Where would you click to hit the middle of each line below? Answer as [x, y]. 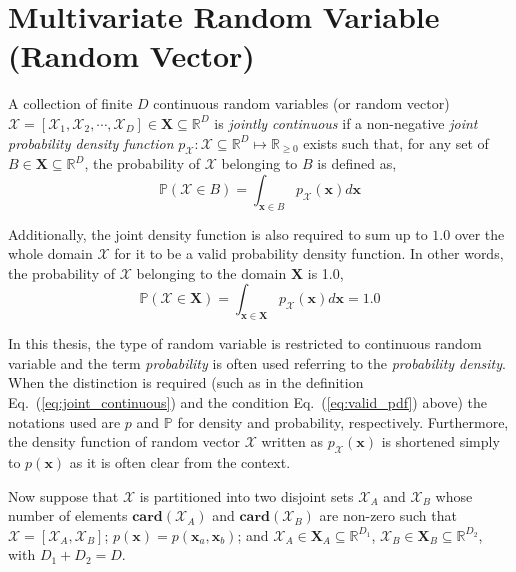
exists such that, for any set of [396, 142]
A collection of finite [70, 103]
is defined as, [357, 163]
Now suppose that [63, 495]
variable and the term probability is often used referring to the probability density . [257, 362]
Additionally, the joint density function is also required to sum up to [218, 233]
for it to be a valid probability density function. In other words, [309, 253]
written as [292, 441]
